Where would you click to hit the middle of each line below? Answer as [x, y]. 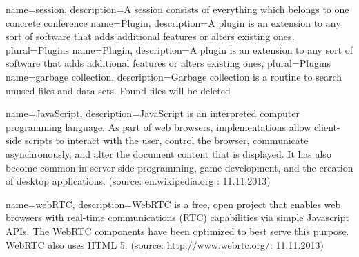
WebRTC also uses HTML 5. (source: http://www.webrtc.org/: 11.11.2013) [165, 244]
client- [327, 126]
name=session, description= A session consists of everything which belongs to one [177, 9]
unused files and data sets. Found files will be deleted [118, 90]
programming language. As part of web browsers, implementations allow [158, 126]
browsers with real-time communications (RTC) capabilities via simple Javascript [177, 217]
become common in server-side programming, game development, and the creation [179, 167]
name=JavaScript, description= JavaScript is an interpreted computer [153, 113]
